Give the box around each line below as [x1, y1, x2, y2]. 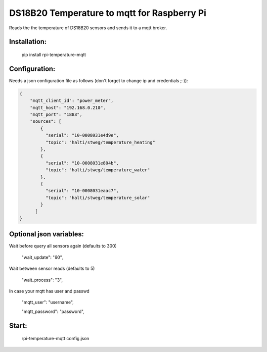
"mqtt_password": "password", [21, 308, 85, 314]
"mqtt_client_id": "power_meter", [30, 98, 114, 103]
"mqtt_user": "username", [21, 300, 74, 305]
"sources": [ [30, 119, 62, 124]
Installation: [9, 38, 47, 46]
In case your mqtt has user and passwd [9, 288, 90, 294]
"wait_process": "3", [21, 277, 63, 283]
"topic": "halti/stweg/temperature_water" [45, 167, 150, 173]
